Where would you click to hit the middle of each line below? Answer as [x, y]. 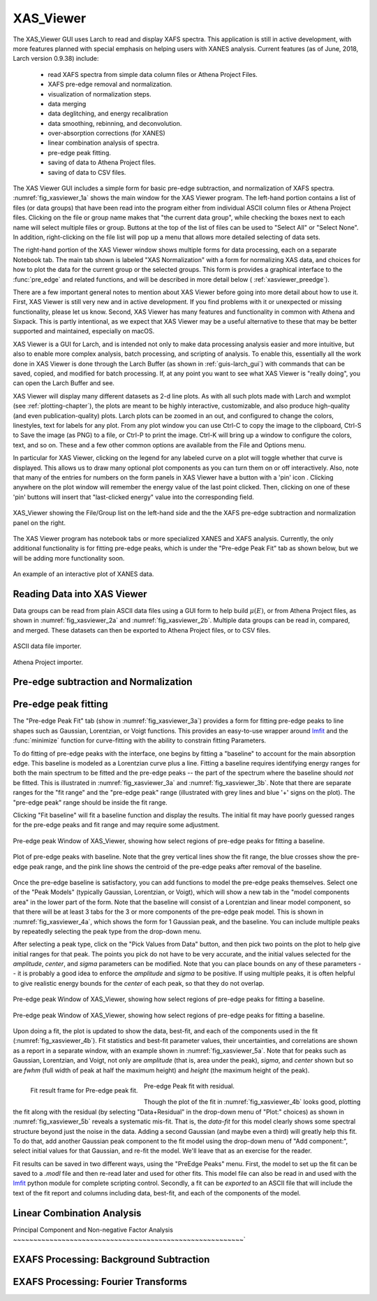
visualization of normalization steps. [99, 94]
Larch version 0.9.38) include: [56, 59]
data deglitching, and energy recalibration [108, 114]
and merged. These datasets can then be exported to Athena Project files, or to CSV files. [142, 630]
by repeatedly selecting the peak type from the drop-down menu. [107, 931]
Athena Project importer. [48, 662]
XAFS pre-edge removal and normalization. [110, 85]
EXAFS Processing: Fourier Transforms [100, 1282]
